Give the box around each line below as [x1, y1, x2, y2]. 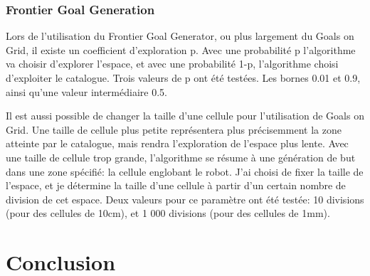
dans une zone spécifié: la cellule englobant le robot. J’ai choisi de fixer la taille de [6, 164, 364, 179]
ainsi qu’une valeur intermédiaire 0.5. [6, 84, 167, 99]
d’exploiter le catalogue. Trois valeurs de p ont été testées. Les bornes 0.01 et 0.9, [6, 70, 361, 85]
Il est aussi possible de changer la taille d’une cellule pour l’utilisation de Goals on [6, 108, 364, 123]
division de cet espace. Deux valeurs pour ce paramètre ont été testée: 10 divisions [6, 191, 364, 206]
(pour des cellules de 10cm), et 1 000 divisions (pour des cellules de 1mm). [6, 206, 330, 221]
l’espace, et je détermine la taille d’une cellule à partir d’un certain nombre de [6, 178, 346, 193]
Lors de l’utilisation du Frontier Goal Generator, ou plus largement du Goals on [6, 28, 354, 43]
